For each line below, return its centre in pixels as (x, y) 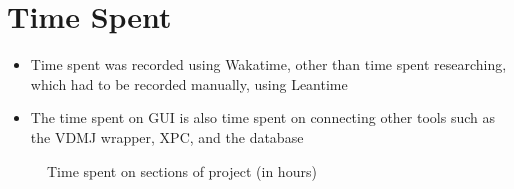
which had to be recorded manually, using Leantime (189, 83)
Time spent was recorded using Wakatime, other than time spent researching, (268, 64)
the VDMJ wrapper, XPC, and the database (167, 136)
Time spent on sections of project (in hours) (182, 170)
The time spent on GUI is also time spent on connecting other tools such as (262, 117)
